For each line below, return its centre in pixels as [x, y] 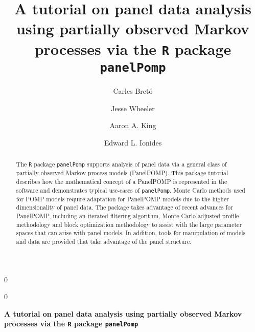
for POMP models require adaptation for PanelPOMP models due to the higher [122, 199]
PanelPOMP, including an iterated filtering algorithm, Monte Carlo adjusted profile [127, 216]
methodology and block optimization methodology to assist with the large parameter [129, 224]
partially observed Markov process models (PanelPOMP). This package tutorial [122, 173]
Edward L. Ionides [133, 142]
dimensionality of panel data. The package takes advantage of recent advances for [124, 207]
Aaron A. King [133, 125]
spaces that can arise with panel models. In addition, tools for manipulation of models [131, 233]
